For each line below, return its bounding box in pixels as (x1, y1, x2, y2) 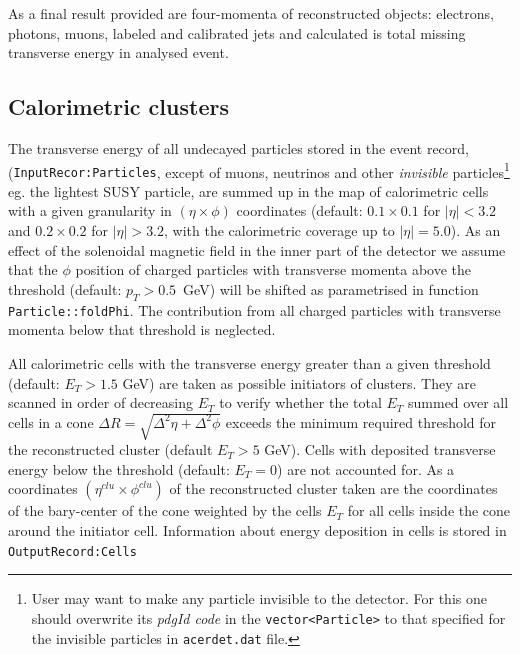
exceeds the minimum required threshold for (225, 411, 497, 432)
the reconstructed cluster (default (8, 439, 213, 460)
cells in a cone (8, 411, 94, 432)
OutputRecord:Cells (8, 544, 137, 559)
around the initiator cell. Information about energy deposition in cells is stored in (8, 520, 507, 541)
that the (8, 259, 58, 280)
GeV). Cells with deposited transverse (264, 439, 496, 460)
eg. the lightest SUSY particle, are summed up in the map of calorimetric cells (8, 180, 489, 201)
